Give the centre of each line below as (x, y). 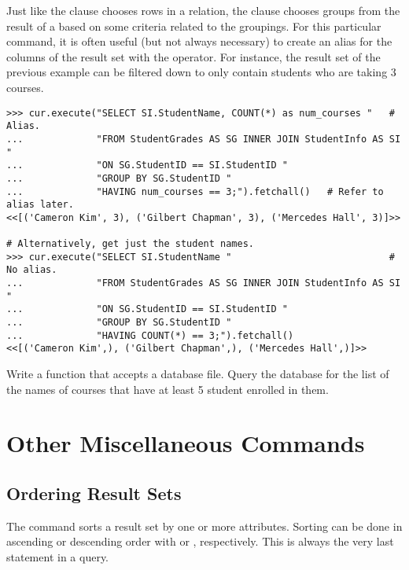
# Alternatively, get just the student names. (130, 244)
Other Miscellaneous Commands (186, 443)
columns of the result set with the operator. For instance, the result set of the (193, 56)
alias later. (40, 205)
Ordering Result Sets (94, 493)
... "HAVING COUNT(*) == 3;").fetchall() (150, 335)
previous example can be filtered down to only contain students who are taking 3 (201, 72)
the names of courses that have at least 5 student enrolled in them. (168, 389)
